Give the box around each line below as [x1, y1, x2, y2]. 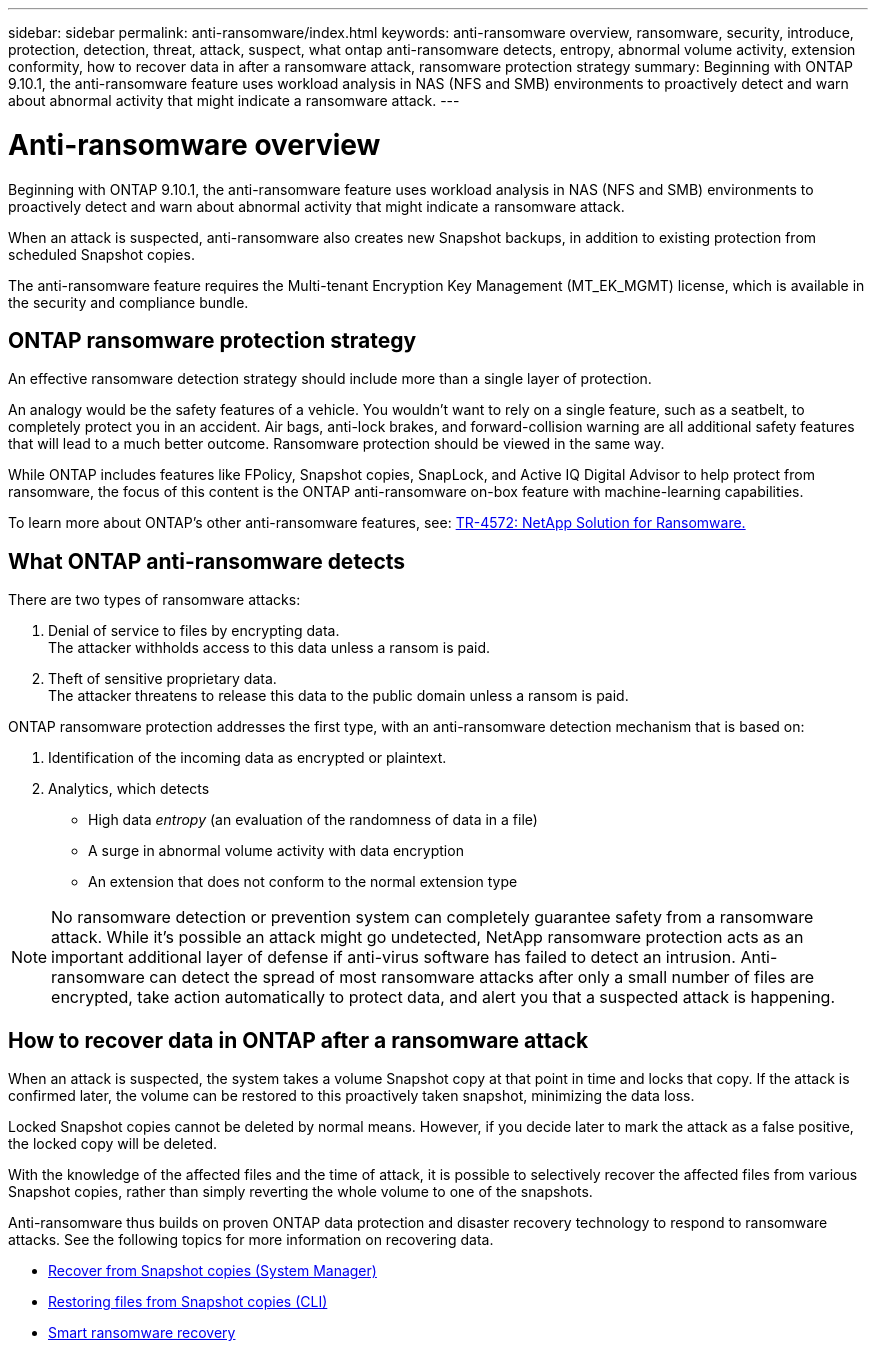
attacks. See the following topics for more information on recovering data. [8, 1231, 494, 1249]
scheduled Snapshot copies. [8, 245, 195, 263]
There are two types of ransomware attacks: [8, 591, 301, 609]
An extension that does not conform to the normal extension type [88, 873, 518, 891]
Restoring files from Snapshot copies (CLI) [48, 1293, 328, 1311]
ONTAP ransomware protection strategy [8, 327, 417, 353]
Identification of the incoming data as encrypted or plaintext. [48, 749, 447, 767]
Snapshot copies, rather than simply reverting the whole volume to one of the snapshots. [8, 1183, 593, 1201]
